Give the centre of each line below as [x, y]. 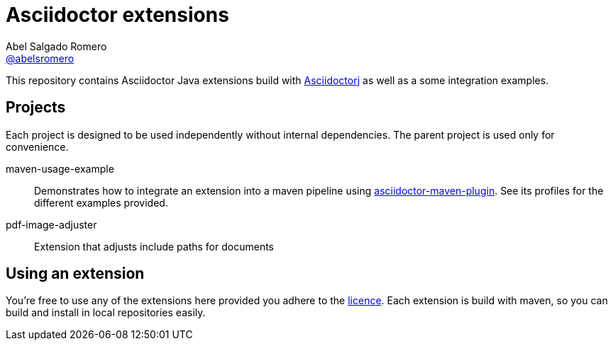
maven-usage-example [60, 168]
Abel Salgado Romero [56, 46]
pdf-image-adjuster [51, 224]
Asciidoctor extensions [117, 15]
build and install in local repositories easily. [106, 313]
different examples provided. [101, 202]
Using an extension [75, 274]
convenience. [37, 146]
